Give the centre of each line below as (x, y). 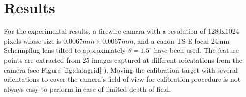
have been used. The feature (196, 50)
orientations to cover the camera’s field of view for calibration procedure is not (122, 79)
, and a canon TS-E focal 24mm (181, 40)
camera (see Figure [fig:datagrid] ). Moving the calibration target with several (121, 69)
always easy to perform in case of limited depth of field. (88, 88)
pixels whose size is (33, 40)
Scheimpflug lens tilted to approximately (65, 50)
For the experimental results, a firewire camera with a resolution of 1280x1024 (122, 31)
